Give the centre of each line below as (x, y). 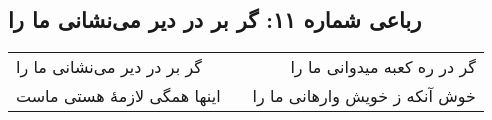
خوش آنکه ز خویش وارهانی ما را (364, 96)
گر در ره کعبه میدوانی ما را (383, 67)
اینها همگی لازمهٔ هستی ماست (118, 96)
